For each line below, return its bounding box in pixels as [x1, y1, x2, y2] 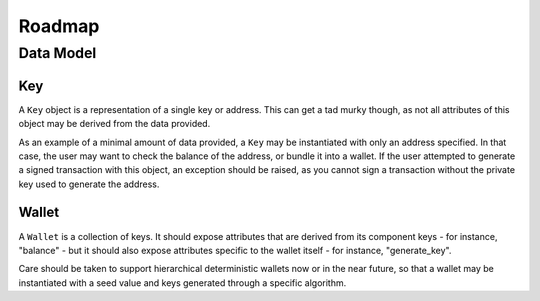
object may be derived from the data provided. [18, 118, 211, 130]
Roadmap [18, 15, 100, 37]
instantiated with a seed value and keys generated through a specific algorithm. [18, 276, 347, 289]
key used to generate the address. [18, 178, 160, 190]
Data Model [18, 44, 97, 62]
